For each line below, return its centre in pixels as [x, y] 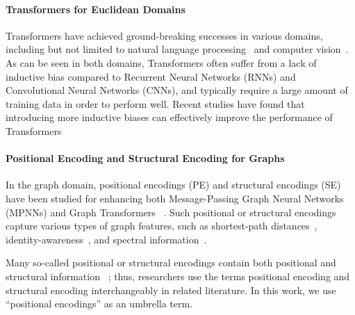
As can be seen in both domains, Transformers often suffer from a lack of [161, 62]
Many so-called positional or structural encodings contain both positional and [171, 262]
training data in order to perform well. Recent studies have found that [155, 103]
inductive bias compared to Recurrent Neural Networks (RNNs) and [151, 76]
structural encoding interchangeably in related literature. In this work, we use [171, 290]
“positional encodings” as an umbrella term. [99, 304]
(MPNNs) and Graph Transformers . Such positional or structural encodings [171, 212]
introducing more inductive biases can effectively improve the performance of [169, 117]
